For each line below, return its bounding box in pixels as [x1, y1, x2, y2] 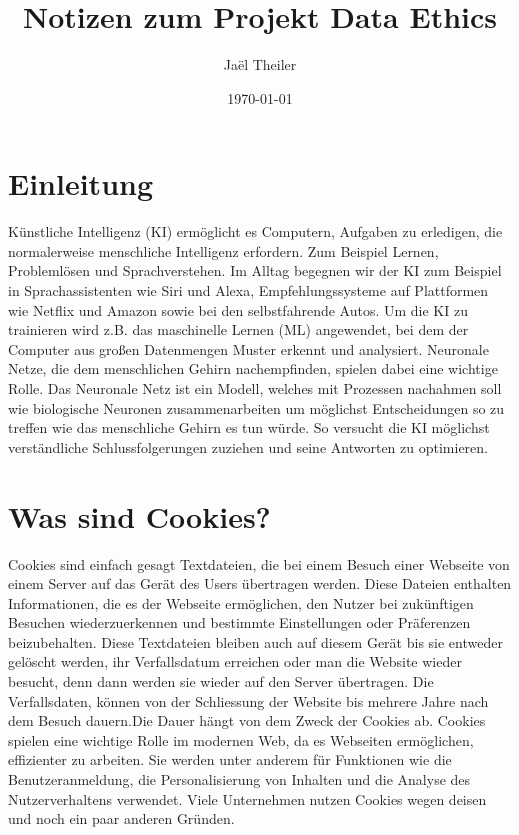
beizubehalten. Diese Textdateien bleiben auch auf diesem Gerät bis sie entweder [8, 631, 503, 652]
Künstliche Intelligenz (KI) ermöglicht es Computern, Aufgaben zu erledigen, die [8, 221, 503, 242]
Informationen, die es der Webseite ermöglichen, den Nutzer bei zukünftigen [8, 592, 474, 613]
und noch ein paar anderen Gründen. [8, 808, 235, 829]
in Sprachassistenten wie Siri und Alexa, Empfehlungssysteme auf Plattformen [8, 280, 489, 301]
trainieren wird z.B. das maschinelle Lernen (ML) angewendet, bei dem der [8, 319, 469, 340]
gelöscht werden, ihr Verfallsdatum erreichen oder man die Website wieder [8, 651, 462, 672]
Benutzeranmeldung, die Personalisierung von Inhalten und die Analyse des [8, 769, 471, 790]
